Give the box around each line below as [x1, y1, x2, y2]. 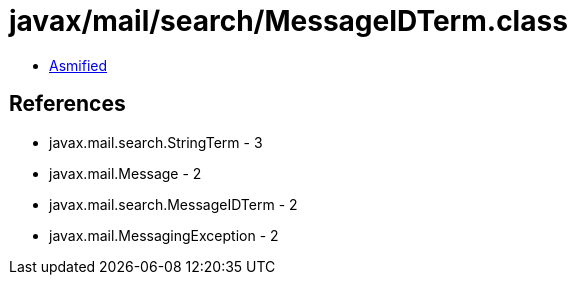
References [9, 91, 126, 117]
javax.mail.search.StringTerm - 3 [49, 133, 263, 151]
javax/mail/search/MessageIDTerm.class [9, 4, 568, 38]
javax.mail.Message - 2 [49, 164, 202, 182]
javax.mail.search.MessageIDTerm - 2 [49, 195, 298, 213]
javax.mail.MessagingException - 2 [49, 226, 279, 244]
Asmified [49, 56, 108, 74]
